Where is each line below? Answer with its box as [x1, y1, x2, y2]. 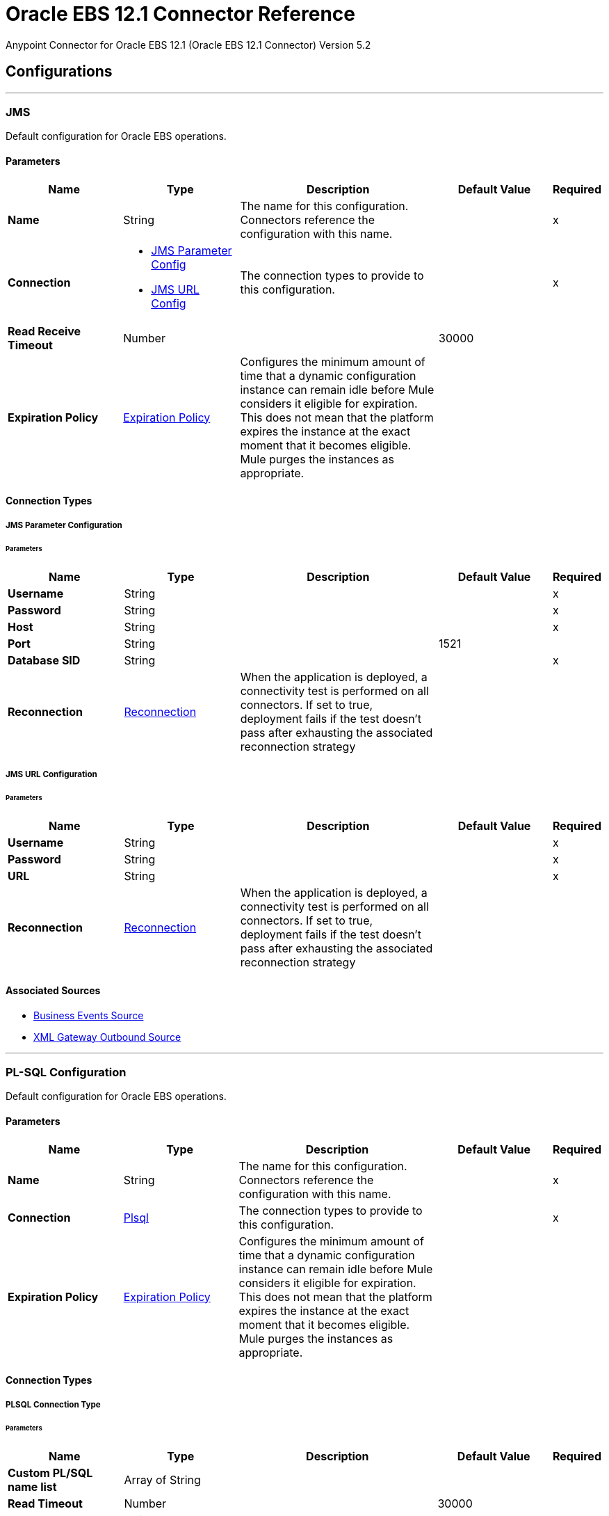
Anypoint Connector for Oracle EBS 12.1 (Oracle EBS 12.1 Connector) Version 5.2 [6, 38, 371, 51]
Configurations [6, 63, 113, 81]
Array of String [124, 1473, 201, 1487]
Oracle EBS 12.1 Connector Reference [6, 2, 355, 26]
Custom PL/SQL [8, 1466, 93, 1481]
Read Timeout [8, 1497, 83, 1511]
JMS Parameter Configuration [6, 520, 122, 530]
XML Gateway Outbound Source [33, 1030, 181, 1043]
